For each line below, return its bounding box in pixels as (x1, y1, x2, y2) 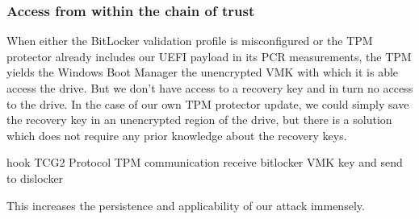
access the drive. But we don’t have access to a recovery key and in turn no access (6, 80, 413, 96)
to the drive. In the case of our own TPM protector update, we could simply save (6, 95, 409, 112)
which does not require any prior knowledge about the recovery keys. (6, 126, 347, 143)
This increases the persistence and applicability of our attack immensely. (6, 196, 365, 213)
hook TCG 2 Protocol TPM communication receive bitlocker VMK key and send (6, 154, 403, 171)
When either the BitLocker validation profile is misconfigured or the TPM (6, 32, 373, 49)
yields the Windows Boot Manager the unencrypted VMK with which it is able (6, 64, 399, 81)
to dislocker (6, 169, 64, 186)
